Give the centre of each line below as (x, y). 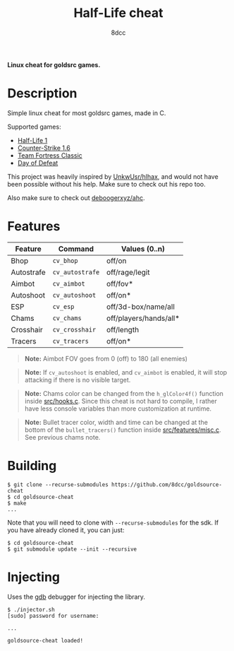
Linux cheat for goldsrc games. (54, 64)
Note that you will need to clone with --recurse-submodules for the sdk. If (113, 522)
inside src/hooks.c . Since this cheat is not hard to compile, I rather (121, 401)
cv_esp (63, 306)
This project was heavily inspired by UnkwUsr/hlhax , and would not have (113, 176)
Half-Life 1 (32, 140)
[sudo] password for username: (53, 616)
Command (76, 249)
